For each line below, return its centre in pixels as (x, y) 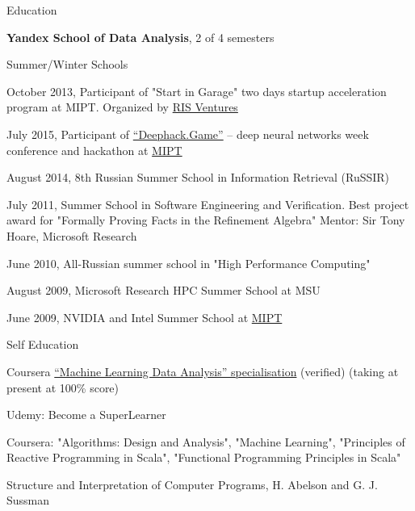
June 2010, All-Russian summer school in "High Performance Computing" (189, 263)
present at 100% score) (63, 387)
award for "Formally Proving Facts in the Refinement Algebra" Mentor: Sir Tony (206, 220)
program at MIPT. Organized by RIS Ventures (122, 107)
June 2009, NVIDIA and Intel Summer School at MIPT (145, 317)
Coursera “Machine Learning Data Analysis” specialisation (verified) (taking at (203, 371)
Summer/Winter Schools (67, 64)
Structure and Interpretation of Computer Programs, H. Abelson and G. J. (192, 484)
